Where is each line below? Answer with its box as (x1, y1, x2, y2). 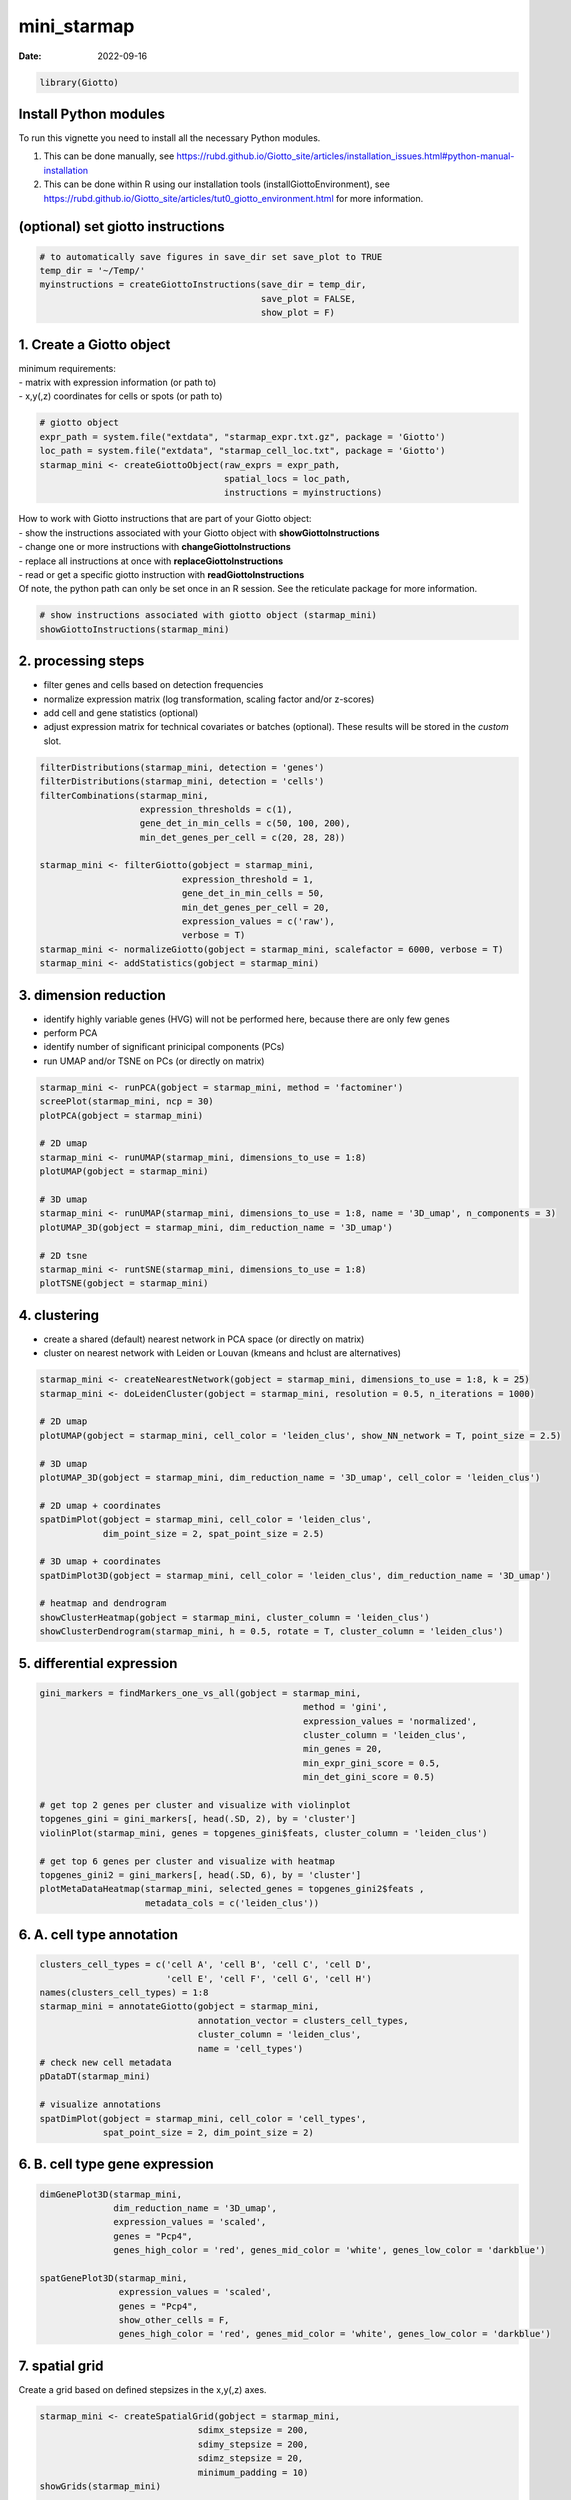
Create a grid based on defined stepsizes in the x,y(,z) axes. (18, 2383, 267, 2395)
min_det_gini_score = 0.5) (303, 1771, 435, 1783)
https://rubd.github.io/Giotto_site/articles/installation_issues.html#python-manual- (176, 150, 515, 162)
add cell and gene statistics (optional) (43, 706, 199, 719)
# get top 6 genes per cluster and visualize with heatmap (39, 1855, 335, 1867)
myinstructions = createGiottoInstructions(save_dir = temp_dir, (39, 279, 367, 290)
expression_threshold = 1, (181, 873, 314, 885)
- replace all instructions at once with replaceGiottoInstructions (18, 555, 284, 567)
